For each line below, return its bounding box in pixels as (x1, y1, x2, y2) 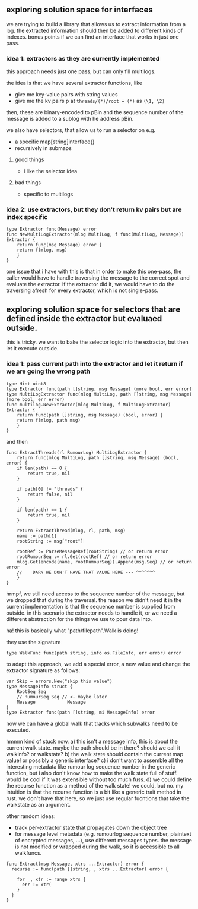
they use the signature (6, 638, 61, 645)
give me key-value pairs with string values (14, 91, 118, 98)
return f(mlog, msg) (17, 247, 68, 253)
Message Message (17, 699, 86, 705)
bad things (14, 179, 41, 186)
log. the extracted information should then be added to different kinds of (6, 27, 183, 34)
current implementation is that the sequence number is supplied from (6, 603, 175, 610)
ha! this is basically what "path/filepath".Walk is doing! (6, 627, 139, 634)
